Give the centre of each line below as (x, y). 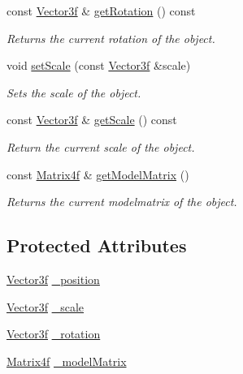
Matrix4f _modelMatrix (67, 361)
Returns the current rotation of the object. (111, 38)
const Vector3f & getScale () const (92, 120)
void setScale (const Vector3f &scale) (99, 65)
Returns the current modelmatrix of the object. (122, 202)
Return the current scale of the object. (101, 146)
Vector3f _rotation (54, 334)
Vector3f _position (53, 279)
